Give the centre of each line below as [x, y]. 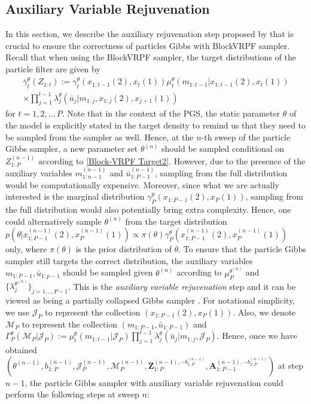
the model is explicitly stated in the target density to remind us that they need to [156, 125]
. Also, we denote [264, 312]
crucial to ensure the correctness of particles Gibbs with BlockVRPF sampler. [148, 45]
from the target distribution [176, 221]
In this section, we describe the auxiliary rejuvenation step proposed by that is [150, 34]
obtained [21, 349]
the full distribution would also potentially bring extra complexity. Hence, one [148, 209]
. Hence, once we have [257, 336]
